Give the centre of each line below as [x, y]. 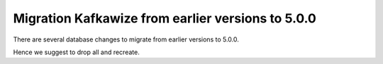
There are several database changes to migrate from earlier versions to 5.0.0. [126, 39]
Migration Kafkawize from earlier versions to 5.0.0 [165, 18]
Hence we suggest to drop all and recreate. [76, 52]
